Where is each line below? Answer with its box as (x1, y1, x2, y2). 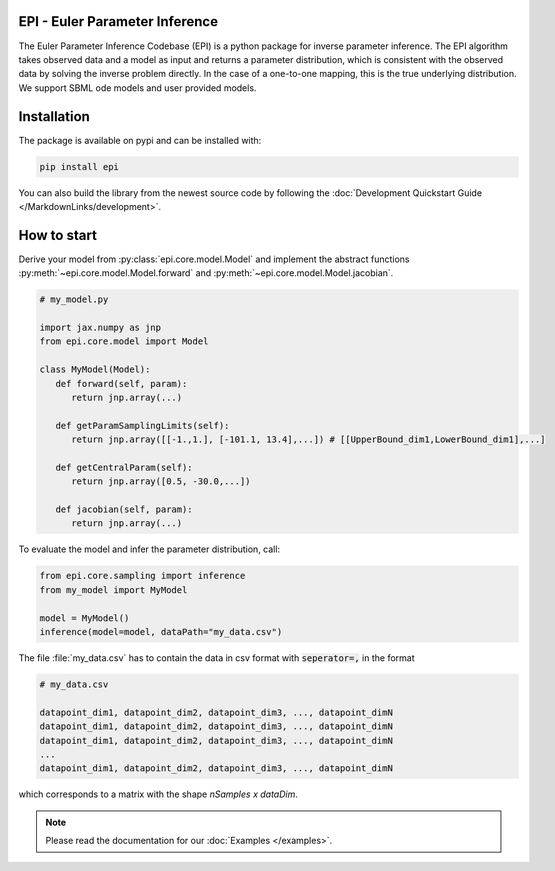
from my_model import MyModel (39, 584, 188, 595)
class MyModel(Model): (39, 364, 151, 375)
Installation (18, 108, 90, 125)
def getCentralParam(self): (55, 461, 194, 473)
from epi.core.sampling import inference (39, 570, 246, 582)
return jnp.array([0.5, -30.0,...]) (71, 476, 251, 487)
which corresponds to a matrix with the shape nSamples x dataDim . (18, 788, 299, 800)
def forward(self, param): (55, 378, 188, 389)
